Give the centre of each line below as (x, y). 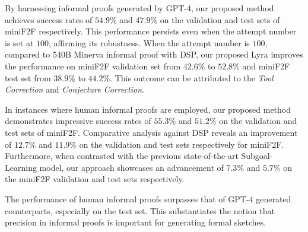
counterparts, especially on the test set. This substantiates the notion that (140, 210)
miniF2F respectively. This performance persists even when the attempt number (151, 31)
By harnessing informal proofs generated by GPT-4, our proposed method (139, 8)
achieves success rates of (49, 19)
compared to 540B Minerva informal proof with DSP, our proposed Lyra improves (154, 54)
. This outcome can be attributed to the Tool (192, 77)
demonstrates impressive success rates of (78, 121)
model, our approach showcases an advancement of (131, 167)
